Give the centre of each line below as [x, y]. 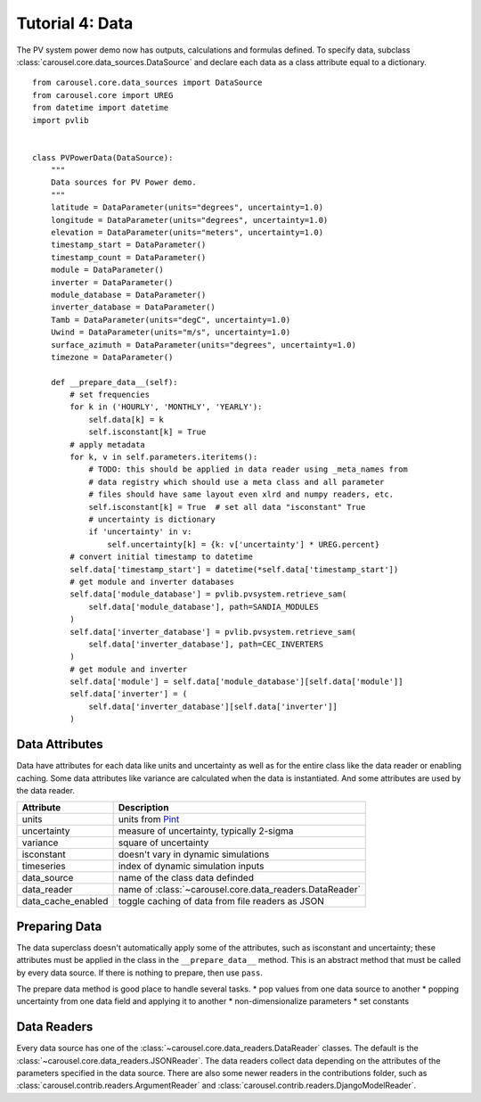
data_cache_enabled [65, 901]
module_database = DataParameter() [128, 295]
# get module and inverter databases [152, 581]
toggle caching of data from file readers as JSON [221, 901]
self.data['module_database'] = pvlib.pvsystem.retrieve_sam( [208, 594]
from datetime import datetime [101, 108]
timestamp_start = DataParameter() [128, 245]
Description [143, 808]
